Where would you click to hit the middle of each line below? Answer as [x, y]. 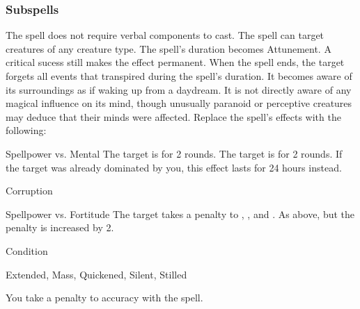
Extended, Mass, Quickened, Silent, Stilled [96, 274]
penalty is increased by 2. [60, 227]
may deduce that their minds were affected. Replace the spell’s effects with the [173, 116]
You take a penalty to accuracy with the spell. [104, 298]
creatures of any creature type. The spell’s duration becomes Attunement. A [169, 48]
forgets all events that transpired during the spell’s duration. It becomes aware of [179, 76]
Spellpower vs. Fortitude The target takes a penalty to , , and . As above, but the [180, 214]
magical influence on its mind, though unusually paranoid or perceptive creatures [179, 103]
